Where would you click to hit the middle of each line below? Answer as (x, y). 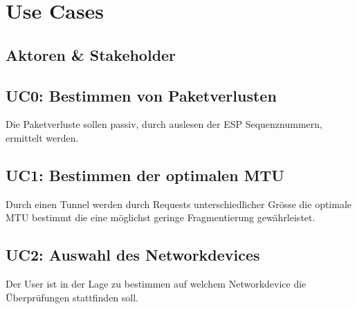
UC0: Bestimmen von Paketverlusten (141, 95)
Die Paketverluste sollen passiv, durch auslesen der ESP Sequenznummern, (164, 124)
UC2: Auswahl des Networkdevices (133, 255)
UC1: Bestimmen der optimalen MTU (145, 175)
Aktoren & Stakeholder (91, 54)
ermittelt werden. (42, 137)
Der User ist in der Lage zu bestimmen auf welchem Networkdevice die (156, 284)
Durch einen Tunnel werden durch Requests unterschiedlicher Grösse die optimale (179, 204)
